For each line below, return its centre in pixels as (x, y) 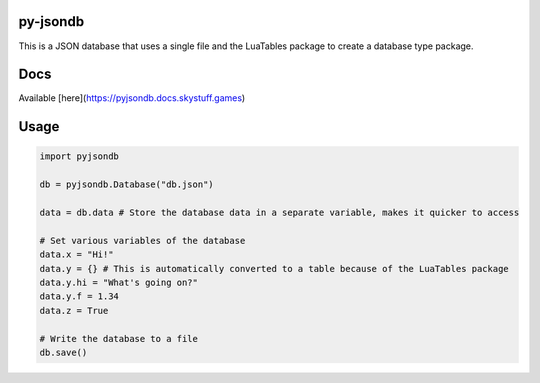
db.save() (63, 352)
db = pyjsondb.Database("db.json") (126, 184)
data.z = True (74, 310)
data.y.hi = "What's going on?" (119, 282)
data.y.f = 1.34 (79, 296)
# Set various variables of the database (142, 240)
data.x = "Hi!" (76, 254)
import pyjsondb (79, 156)
